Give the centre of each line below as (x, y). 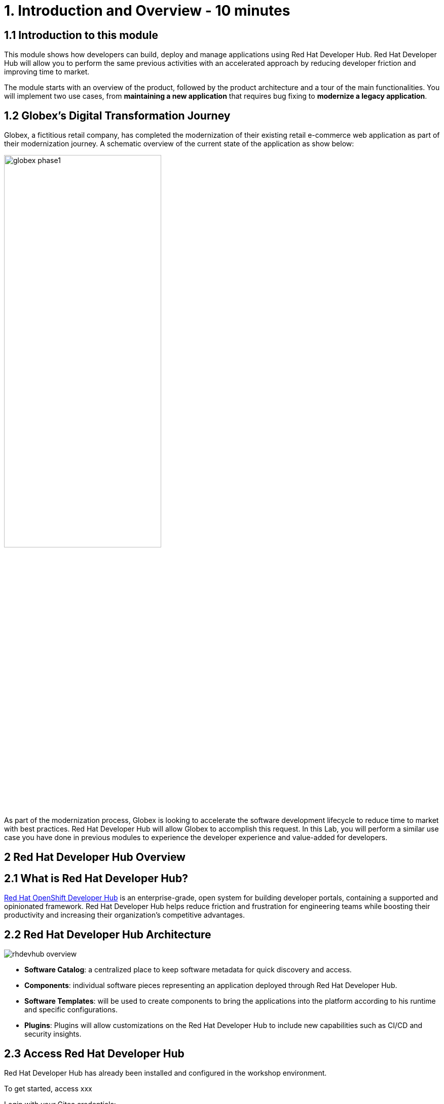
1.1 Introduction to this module (81, 35)
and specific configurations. (71, 1010)
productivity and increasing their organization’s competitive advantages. (124, 915)
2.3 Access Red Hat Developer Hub (94, 1053)
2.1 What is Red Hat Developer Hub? (96, 879)
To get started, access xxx (48, 1089)
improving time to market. (47, 72)
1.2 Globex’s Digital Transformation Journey (117, 115)
